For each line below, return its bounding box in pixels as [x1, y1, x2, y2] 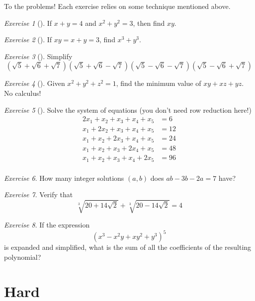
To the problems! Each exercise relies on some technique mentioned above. [4, 1, 231, 11]
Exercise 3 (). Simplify [4, 51, 73, 61]
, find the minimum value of [116, 78, 201, 88]
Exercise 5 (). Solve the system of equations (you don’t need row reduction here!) [4, 104, 252, 115]
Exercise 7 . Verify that [4, 189, 73, 200]
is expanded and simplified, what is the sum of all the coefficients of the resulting [4, 242, 252, 252]
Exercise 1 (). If [4, 17, 52, 28]
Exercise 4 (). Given [4, 78, 65, 88]
